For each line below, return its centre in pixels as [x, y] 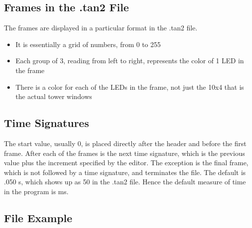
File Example [38, 217]
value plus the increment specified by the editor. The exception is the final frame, [126, 163]
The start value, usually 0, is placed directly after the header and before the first [125, 143]
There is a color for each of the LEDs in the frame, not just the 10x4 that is [130, 87]
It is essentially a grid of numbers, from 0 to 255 [88, 44]
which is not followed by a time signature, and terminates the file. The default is [125, 172]
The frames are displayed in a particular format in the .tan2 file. [101, 28]
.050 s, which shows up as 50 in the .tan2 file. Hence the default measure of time [125, 182]
